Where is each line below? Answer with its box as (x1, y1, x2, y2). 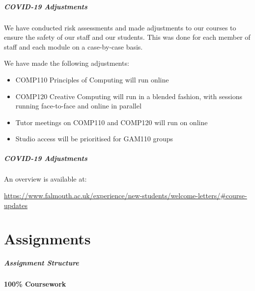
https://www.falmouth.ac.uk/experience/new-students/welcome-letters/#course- (4, 190, 247, 201)
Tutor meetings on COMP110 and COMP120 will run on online (15, 117, 208, 127)
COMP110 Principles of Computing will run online (15, 74, 169, 84)
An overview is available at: (4, 174, 87, 184)
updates (4, 200, 28, 210)
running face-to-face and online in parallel (15, 101, 142, 111)
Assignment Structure (4, 258, 79, 268)
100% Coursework (4, 279, 66, 289)
